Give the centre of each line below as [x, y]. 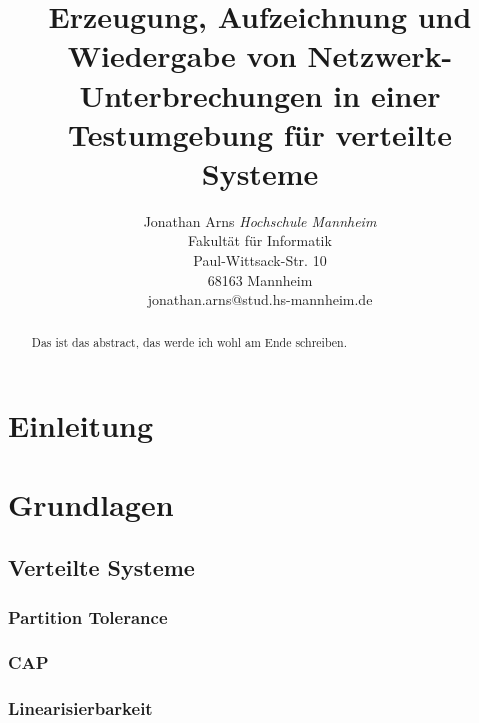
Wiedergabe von [182, 55]
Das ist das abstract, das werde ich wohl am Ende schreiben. [189, 341]
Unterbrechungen [201, 94]
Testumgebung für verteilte [260, 133]
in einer [387, 94]
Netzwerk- [380, 55]
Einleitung [81, 425]
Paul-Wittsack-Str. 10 [260, 260]
